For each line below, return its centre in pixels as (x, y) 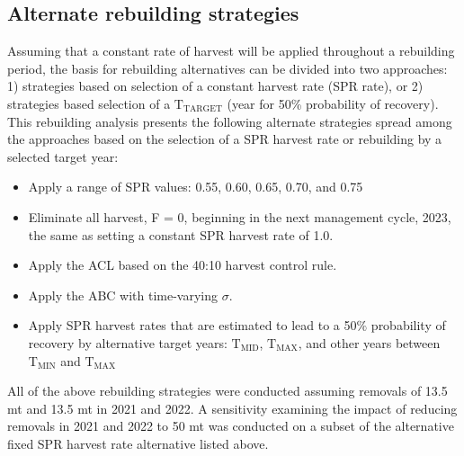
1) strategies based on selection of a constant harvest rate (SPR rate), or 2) (215, 86)
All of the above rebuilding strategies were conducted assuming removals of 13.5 (228, 391)
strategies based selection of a (89, 103)
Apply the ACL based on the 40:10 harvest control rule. (183, 265)
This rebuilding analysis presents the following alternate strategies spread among (230, 121)
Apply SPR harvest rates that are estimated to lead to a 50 (192, 325)
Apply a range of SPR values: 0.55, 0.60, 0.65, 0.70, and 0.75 (196, 187)
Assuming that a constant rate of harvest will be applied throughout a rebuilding (231, 51)
